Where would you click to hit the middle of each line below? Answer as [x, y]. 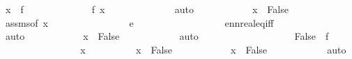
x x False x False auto [213, 49]
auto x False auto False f [167, 36]
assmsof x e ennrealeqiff [139, 22]
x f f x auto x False [147, 9]
